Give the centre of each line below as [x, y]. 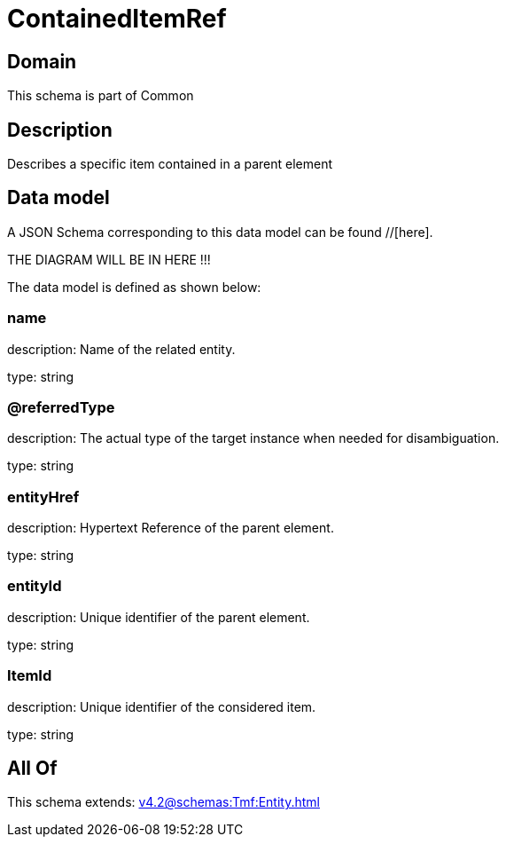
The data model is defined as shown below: [134, 287]
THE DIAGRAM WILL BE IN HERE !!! [109, 259]
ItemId [30, 676]
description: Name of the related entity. [121, 349]
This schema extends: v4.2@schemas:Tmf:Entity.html [163, 802]
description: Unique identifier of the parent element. [159, 617]
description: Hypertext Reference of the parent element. [171, 528]
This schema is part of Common [101, 96]
